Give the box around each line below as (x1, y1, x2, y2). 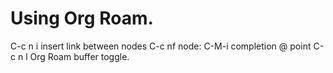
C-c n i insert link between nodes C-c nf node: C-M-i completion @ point (10, 40, 312, 52)
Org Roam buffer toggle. (29, 50, 130, 62)
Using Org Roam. (10, 7, 154, 30)
